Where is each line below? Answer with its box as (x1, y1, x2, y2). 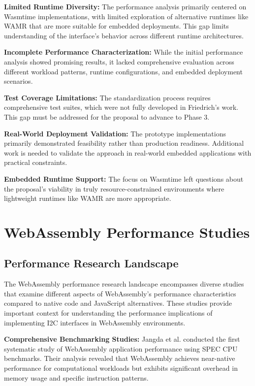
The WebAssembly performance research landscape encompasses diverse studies (4, 279, 244, 289)
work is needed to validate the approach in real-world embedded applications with (4, 147, 252, 158)
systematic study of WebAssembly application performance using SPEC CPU (4, 343, 238, 354)
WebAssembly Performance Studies (4, 222, 250, 242)
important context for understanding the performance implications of (4, 308, 213, 318)
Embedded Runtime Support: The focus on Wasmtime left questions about (4, 173, 244, 184)
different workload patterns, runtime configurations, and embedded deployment (4, 66, 243, 76)
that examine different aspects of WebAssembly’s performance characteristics (4, 288, 236, 298)
